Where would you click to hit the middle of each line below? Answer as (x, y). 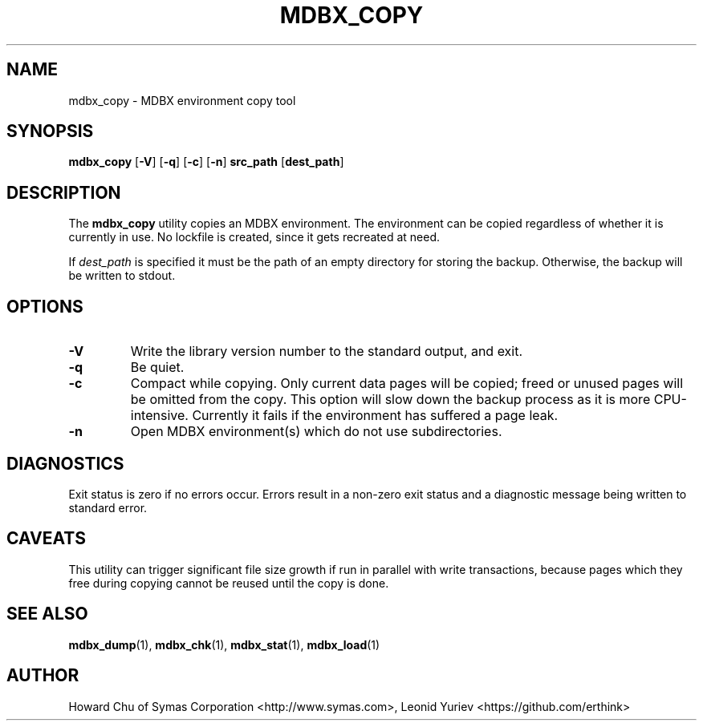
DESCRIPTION (64, 192)
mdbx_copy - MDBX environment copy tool (182, 100)
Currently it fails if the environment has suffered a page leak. (375, 416)
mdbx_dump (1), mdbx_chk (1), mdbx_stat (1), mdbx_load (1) (224, 644)
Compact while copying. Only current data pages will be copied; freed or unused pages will (407, 384)
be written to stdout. (122, 276)
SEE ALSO (47, 614)
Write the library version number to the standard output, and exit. (327, 351)
